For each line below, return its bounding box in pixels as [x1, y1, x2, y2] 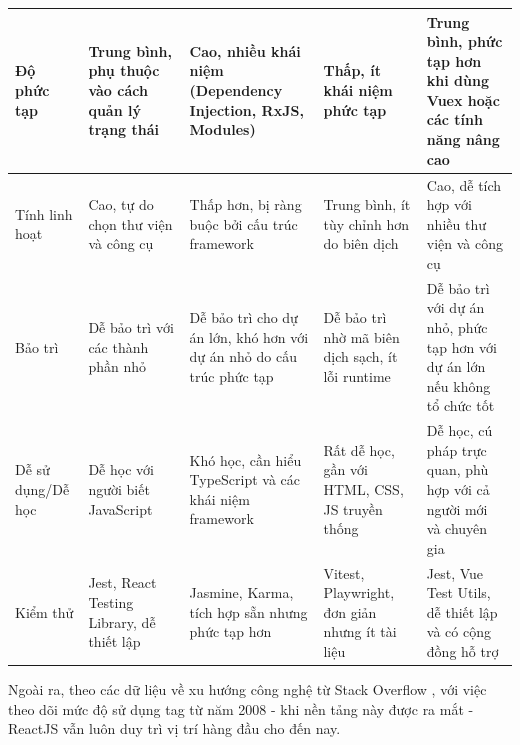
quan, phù [426, 459, 489, 480]
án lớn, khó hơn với [189, 326, 309, 347]
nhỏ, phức [426, 316, 488, 337]
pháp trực [426, 439, 487, 460]
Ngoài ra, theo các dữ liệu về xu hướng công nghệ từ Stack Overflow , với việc [8, 679, 487, 699]
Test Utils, [426, 582, 491, 603]
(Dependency [189, 80, 283, 101]
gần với [323, 459, 368, 480]
